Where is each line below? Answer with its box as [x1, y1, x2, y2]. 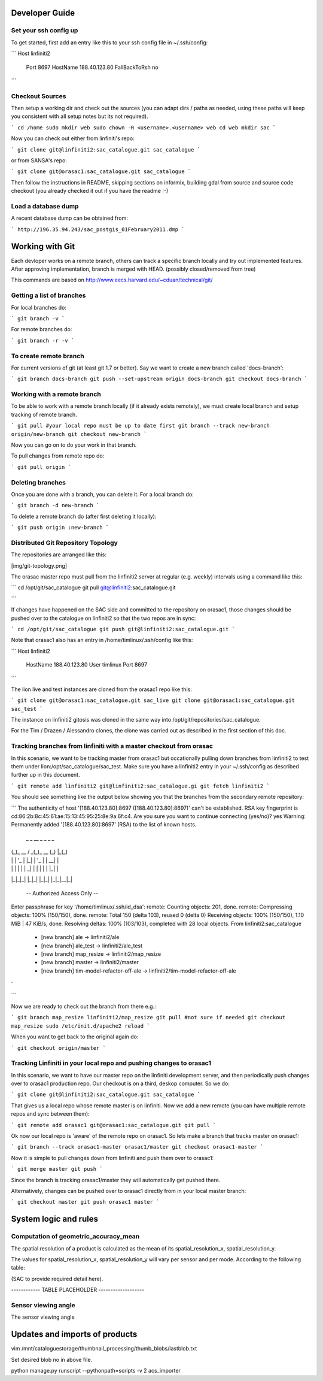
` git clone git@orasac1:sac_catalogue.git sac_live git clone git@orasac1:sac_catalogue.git [11, 697, 295, 704]
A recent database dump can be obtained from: [11, 214, 128, 222]
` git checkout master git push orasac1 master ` [11, 1198, 160, 1206]
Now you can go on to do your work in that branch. [11, 441, 137, 449]
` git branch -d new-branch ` [11, 502, 100, 509]
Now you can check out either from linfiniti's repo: [11, 135, 135, 142]
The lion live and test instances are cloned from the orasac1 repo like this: [11, 686, 193, 693]
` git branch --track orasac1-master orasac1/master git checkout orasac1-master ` [11, 1144, 264, 1150]
